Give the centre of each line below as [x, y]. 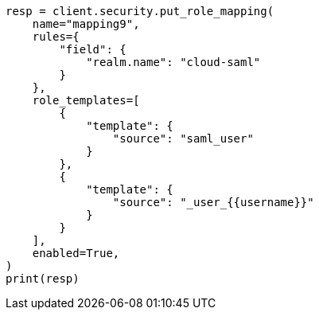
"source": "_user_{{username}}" [213, 202]
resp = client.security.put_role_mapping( [140, 11]
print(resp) [43, 279]
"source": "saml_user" [183, 138]
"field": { [93, 49]
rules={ [56, 37]
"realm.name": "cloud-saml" [173, 62]
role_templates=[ [86, 100]
